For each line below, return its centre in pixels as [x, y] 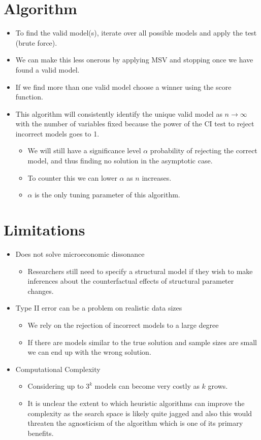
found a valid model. [47, 69]
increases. [157, 177]
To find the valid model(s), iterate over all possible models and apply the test [136, 33]
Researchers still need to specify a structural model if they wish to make [140, 271]
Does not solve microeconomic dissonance [80, 253]
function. [29, 97]
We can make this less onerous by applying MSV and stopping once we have [134, 60]
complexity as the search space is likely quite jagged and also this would [140, 413]
